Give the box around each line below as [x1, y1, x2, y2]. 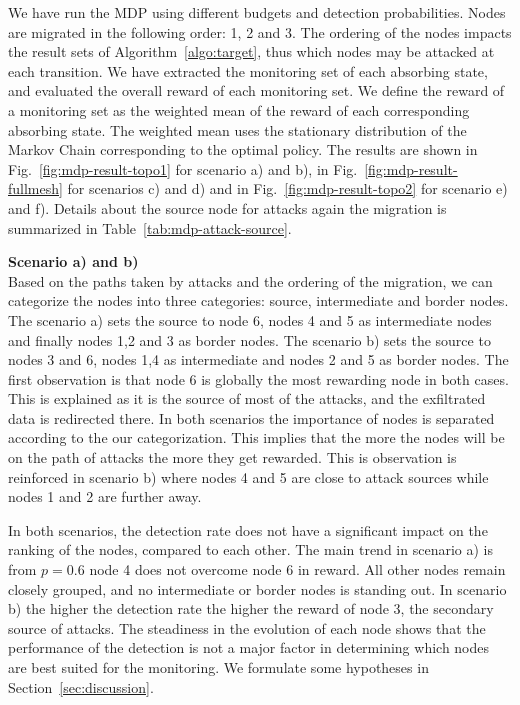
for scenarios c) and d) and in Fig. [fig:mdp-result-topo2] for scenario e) [67, 178, 508, 199]
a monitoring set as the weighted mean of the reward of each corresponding [8, 99, 470, 120]
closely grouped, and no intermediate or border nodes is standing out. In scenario [8, 578, 507, 599]
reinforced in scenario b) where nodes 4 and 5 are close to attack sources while [8, 466, 489, 487]
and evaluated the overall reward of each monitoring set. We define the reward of [8, 80, 505, 101]
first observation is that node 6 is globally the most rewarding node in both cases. [8, 368, 509, 389]
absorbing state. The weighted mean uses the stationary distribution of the [8, 119, 467, 140]
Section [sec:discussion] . [8, 676, 154, 697]
